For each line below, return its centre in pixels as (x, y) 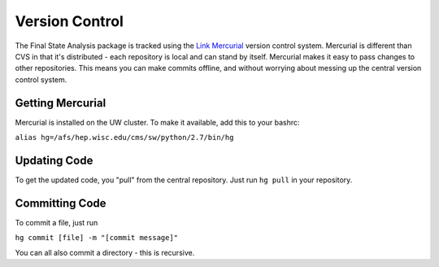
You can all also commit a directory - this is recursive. (105, 252)
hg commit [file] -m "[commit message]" (97, 238)
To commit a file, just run (57, 222)
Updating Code (54, 160)
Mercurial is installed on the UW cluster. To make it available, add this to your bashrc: (157, 122)
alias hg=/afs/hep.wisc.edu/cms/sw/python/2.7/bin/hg (124, 138)
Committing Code (61, 203)
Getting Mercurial (61, 103)
